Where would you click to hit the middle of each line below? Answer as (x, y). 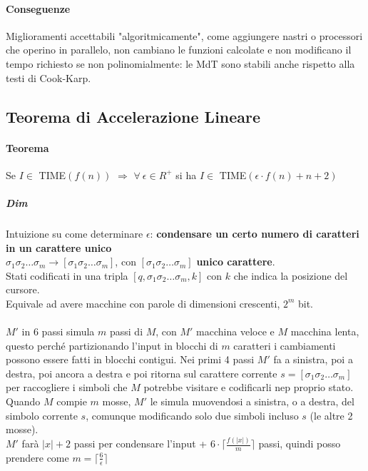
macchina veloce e (235, 331)
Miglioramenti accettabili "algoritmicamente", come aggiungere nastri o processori (184, 35)
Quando (23, 401)
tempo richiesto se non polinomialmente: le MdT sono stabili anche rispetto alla (180, 63)
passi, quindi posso (300, 444)
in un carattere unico (59, 247)
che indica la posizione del (291, 275)
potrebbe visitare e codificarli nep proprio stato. (249, 387)
